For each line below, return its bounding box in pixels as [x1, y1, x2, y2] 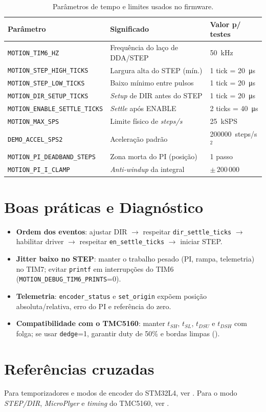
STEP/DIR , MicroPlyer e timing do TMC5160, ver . [4, 398, 169, 408]
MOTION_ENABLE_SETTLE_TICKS [8, 105, 103, 113]
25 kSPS [210, 116, 238, 126]
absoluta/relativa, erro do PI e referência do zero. [16, 300, 171, 311]
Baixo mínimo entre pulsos [110, 77, 194, 88]
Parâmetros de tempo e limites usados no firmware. [52, 1, 214, 11]
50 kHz [210, 47, 233, 57]
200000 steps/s [210, 128, 257, 139]
